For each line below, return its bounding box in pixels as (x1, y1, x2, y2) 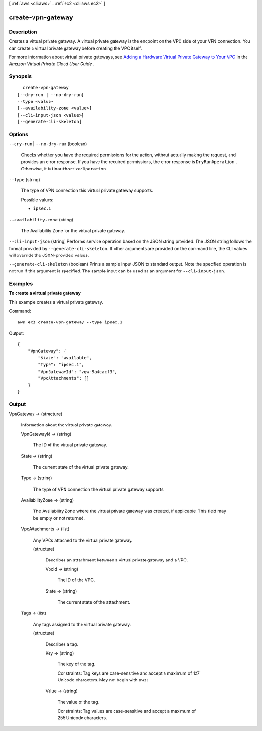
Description (9, 28, 37, 35)
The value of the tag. (57, 699, 99, 705)
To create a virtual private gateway (9, 290, 81, 296)
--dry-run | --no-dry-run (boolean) (9, 141, 87, 147)
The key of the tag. (57, 661, 96, 667)
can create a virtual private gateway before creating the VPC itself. (9, 45, 142, 51)
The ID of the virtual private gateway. (33, 442, 108, 448)
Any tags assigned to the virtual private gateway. (33, 621, 131, 627)
